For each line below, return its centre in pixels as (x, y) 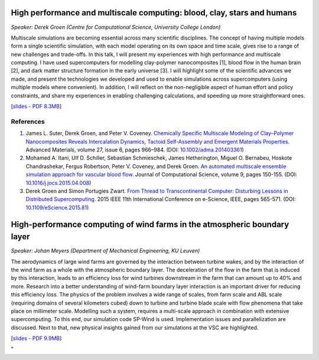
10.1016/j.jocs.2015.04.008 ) (58, 183)
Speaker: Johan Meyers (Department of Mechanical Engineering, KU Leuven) (105, 251)
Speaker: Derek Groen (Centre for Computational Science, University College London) (116, 27)
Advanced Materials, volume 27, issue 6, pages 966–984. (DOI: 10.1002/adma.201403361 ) (135, 150)
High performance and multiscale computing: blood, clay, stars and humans (154, 13)
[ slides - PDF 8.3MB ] (36, 107)
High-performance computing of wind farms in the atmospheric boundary (150, 224)
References (28, 121)
